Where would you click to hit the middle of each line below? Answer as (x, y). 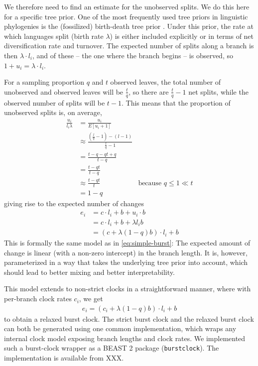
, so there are (149, 91)
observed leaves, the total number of (166, 82)
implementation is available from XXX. (64, 358)
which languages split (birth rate (54, 36)
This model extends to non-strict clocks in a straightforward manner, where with (128, 289)
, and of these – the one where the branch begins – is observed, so (133, 55)
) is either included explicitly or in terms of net (182, 36)
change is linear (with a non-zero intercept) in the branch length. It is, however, (126, 252)
